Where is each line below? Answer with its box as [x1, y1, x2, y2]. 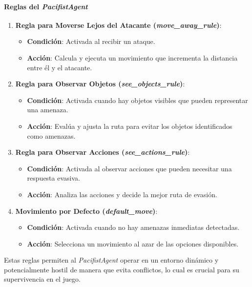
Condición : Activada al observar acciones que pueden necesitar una [27, 163, 232, 173]
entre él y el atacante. [27, 62, 92, 72]
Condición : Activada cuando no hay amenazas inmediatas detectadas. [27, 222, 240, 232]
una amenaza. [27, 104, 68, 115]
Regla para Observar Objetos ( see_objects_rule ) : [15, 79, 185, 89]
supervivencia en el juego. [4, 274, 81, 284]
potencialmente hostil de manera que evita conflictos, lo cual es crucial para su [4, 264, 239, 274]
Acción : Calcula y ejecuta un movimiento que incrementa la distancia [27, 52, 238, 62]
